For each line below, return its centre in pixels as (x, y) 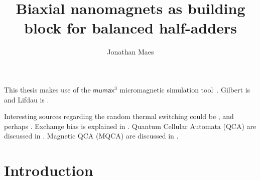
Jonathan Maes (131, 52)
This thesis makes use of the (47, 89)
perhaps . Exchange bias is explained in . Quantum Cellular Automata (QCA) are (130, 126)
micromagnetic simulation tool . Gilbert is (185, 89)
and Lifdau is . (27, 99)
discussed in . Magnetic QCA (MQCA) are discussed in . (91, 136)
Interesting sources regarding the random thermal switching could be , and (119, 116)
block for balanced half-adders (131, 28)
